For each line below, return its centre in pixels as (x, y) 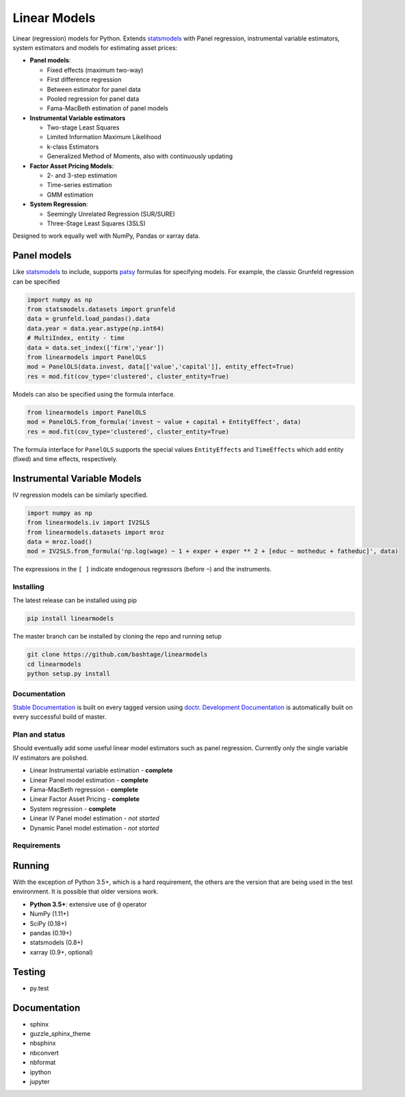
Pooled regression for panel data (93, 99)
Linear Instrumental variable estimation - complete (101, 770)
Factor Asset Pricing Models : (72, 166)
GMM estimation (70, 195)
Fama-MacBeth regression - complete (84, 790)
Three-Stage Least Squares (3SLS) (96, 223)
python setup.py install (69, 674)
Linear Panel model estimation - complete (89, 780)
